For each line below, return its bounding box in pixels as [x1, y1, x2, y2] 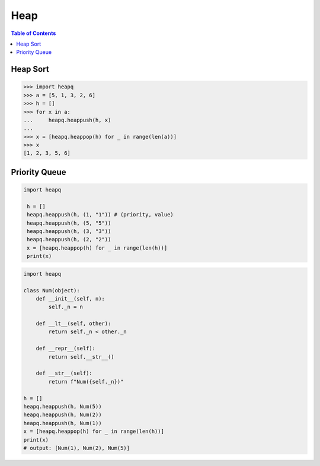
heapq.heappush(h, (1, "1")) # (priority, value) [27, 211, 174, 218]
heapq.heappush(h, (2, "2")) [27, 236, 111, 243]
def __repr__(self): [36, 345, 96, 352]
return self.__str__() [48, 353, 115, 360]
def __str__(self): [36, 370, 93, 376]
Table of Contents [11, 30, 56, 37]
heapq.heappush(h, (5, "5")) [27, 219, 111, 226]
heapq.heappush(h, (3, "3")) [27, 228, 111, 234]
